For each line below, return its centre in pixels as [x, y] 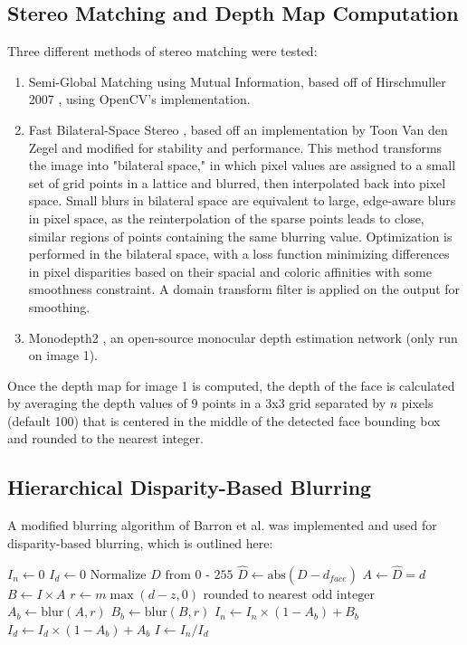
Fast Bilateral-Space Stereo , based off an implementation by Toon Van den [238, 129]
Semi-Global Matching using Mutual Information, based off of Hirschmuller [237, 81]
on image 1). [63, 355]
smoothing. [59, 306]
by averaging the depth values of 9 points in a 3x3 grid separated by [197, 403]
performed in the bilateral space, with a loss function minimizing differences [239, 254]
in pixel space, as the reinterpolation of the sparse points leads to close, [226, 218]
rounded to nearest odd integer [289, 595]
